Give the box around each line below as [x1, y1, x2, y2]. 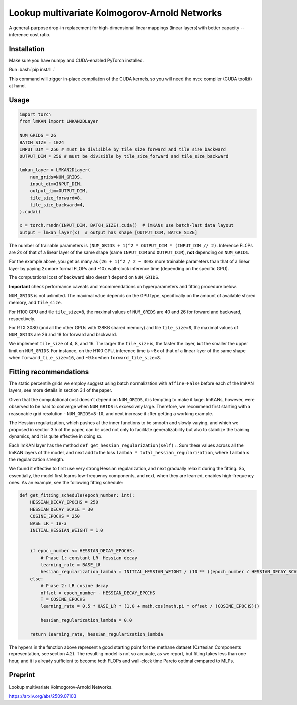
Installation [9, 45, 45, 53]
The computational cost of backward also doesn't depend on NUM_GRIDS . [9, 274, 160, 280]
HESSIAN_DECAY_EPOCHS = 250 [30, 499, 99, 505]
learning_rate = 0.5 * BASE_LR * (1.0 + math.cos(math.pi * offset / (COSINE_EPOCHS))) [40, 603, 260, 609]
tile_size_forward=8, [30, 195, 83, 201]
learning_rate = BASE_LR [40, 562, 101, 567]
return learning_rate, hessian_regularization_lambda [30, 631, 163, 637]
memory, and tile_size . [9, 300, 62, 306]
